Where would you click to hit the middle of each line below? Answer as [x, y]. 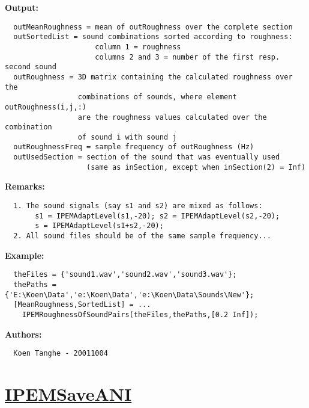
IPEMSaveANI [68, 393]
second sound [31, 67]
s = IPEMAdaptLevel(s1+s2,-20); [99, 226]
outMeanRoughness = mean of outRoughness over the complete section [153, 27]
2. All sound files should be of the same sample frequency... [142, 236]
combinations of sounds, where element [157, 97]
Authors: [23, 334]
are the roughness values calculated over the [172, 117]
